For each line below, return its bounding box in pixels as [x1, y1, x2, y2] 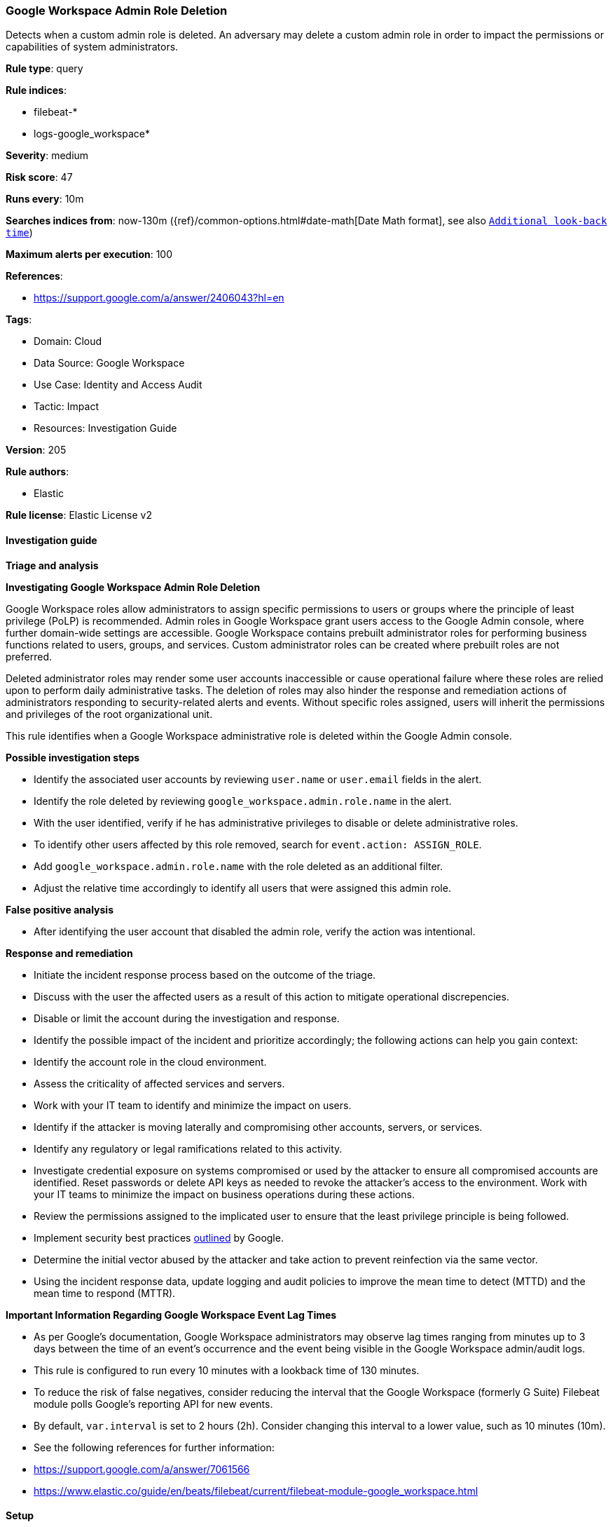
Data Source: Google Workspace [34, 357, 185, 369]
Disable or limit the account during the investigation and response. [34, 1012, 340, 1024]
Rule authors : [6, 466, 69, 478]
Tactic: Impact [34, 400, 99, 413]
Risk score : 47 [6, 171, 73, 184]
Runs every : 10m [6, 193, 84, 205]
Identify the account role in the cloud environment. [34, 1055, 267, 1068]
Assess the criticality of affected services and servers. [34, 1077, 285, 1090]
